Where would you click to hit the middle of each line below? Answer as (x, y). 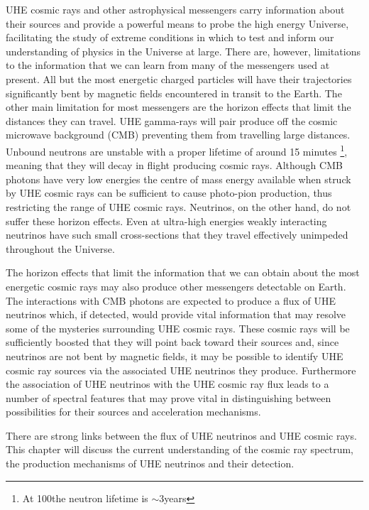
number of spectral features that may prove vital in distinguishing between (169, 397)
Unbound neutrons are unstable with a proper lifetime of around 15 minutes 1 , (177, 150)
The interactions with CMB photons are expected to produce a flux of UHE (171, 300)
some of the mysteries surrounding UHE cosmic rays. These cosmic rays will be (178, 328)
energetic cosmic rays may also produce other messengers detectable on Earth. (176, 286)
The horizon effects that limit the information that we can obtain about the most (183, 272)
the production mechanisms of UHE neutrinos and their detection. (150, 463)
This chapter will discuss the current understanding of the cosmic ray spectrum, (180, 449)
